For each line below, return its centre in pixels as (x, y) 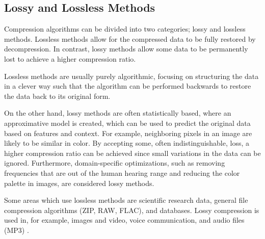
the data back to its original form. (57, 96)
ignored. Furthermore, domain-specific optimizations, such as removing (115, 163)
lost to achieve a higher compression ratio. (70, 58)
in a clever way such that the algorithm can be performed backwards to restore (128, 86)
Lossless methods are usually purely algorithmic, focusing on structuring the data (131, 76)
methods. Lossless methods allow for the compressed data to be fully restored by (130, 38)
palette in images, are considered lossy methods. (79, 183)
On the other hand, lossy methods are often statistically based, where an (118, 113)
